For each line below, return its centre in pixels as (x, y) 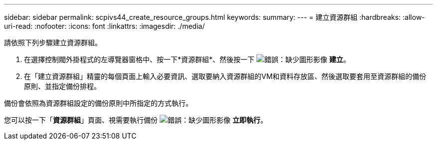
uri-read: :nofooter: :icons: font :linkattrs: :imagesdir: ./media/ (105, 26)
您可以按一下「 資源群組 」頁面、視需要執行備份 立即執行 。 (136, 120)
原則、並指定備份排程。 (62, 86)
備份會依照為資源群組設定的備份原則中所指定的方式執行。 (98, 103)
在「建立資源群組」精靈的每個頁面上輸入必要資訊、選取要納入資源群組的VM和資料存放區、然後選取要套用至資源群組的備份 (225, 76)
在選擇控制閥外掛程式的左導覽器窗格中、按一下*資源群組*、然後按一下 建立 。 (187, 59)
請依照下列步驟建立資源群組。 (53, 42)
